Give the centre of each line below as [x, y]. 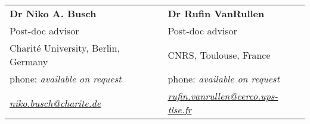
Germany [29, 61]
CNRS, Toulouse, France [219, 55]
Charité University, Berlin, [65, 48]
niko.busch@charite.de [55, 103]
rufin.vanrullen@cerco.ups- [223, 96]
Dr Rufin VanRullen [216, 13]
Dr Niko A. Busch [53, 13]
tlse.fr [180, 109]
